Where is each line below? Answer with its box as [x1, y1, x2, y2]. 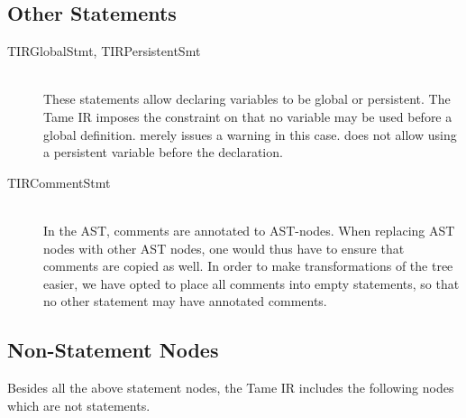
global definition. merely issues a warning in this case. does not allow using [43, 125, 457, 144]
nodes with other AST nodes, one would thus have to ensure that [43, 238, 405, 257]
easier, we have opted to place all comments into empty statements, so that [43, 274, 460, 293]
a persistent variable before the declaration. [43, 143, 283, 162]
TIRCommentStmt [7, 172, 111, 191]
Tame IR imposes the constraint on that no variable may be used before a [43, 107, 452, 125]
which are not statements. [7, 395, 151, 414]
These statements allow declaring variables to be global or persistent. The [43, 89, 451, 108]
